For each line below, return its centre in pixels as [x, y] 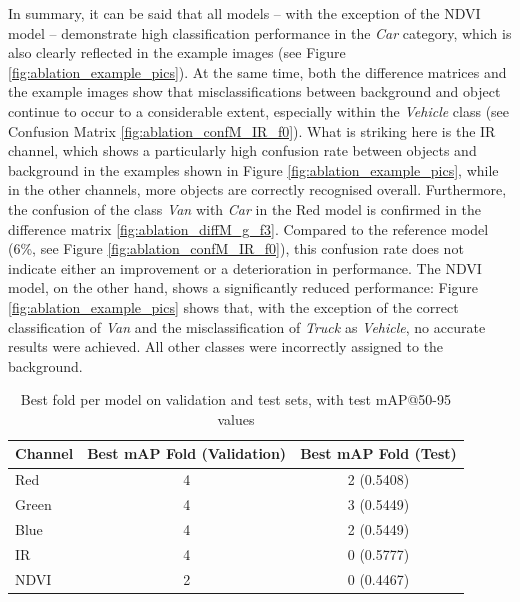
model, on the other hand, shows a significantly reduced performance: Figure [243, 287]
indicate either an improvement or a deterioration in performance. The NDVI [245, 267]
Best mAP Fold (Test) [378, 453]
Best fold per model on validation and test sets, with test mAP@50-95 [235, 399]
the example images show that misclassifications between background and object [254, 91]
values [236, 418]
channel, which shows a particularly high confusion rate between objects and [242, 150]
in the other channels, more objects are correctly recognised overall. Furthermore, [257, 189]
